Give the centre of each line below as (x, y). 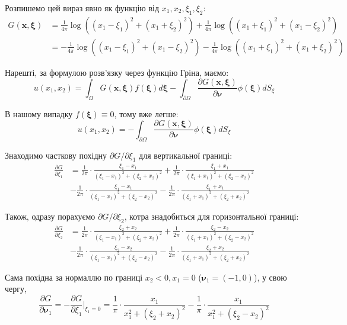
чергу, (16, 289)
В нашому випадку (39, 113)
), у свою (270, 277)
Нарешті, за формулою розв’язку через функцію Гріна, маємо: (117, 72)
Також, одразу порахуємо (50, 216)
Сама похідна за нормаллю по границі (74, 277)
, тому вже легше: (146, 113)
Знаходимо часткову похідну (56, 155)
